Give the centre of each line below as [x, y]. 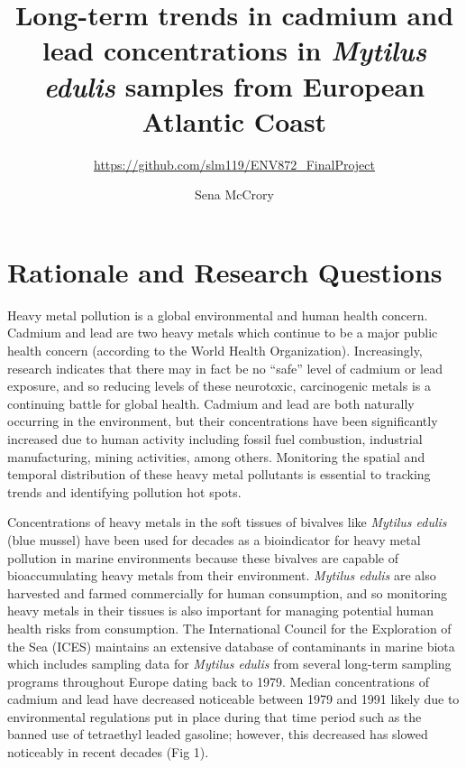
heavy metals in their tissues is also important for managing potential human [221, 611]
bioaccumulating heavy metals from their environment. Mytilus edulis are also [222, 575]
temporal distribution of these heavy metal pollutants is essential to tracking [219, 474]
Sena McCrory [234, 194]
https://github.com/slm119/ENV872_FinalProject [234, 164]
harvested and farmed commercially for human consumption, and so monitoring [228, 592]
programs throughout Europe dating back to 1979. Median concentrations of [219, 681]
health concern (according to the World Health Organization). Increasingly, [215, 350]
